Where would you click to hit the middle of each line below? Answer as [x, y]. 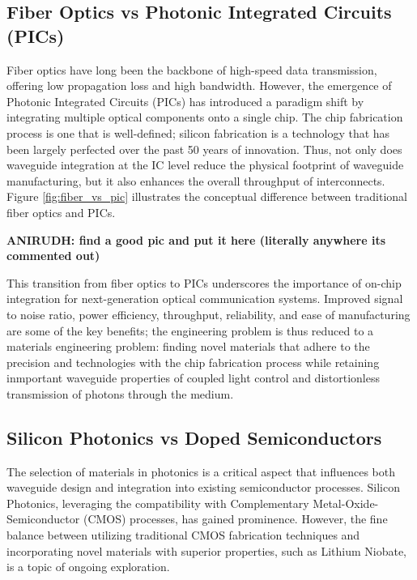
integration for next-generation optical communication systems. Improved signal [205, 299]
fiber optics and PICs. [61, 212]
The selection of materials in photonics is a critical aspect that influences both [201, 471]
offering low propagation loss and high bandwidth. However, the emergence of [199, 85]
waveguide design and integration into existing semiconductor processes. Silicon [203, 487]
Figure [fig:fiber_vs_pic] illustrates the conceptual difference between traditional [207, 196]
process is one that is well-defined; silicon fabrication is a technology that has [198, 132]
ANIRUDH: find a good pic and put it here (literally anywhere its [196, 239]
